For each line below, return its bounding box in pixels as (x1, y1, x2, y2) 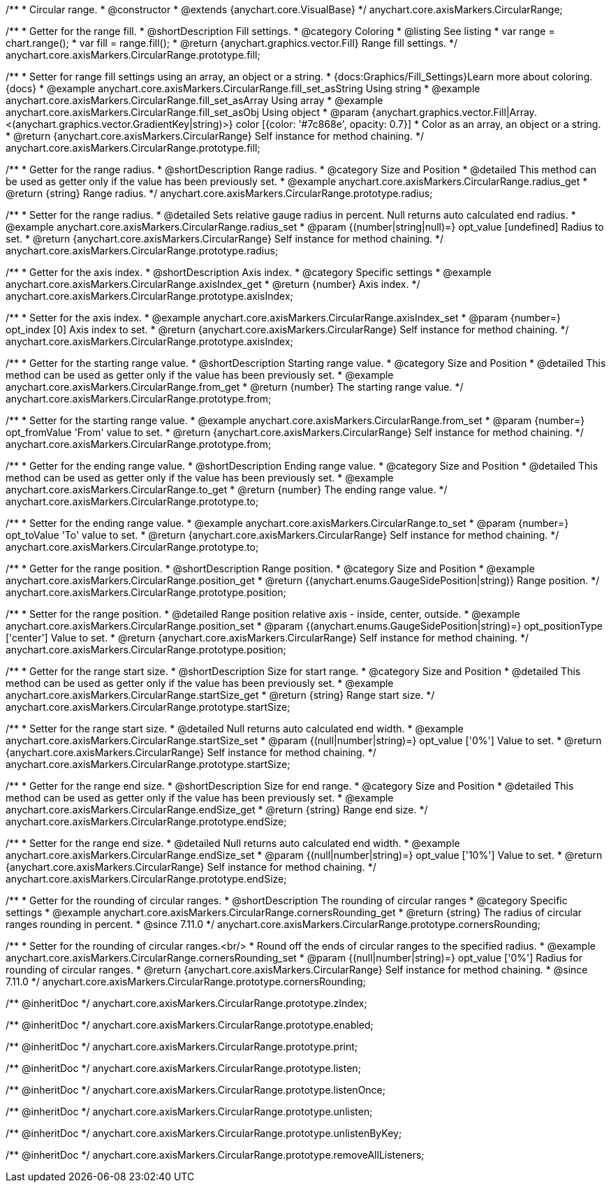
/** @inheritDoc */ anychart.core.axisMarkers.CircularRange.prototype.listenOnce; (6, 1084, 385, 1096)
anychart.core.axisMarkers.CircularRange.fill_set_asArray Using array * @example (6, 94, 383, 106)
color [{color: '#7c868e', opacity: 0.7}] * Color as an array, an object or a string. (235, 118, 601, 130)
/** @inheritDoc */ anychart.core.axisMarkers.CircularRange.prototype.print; (6, 1041, 358, 1052)
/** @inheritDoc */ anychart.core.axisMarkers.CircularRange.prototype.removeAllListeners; (6, 1149, 425, 1161)
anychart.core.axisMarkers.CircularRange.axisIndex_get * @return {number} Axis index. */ (6, 278, 420, 290)
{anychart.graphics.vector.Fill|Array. (371, 106, 537, 118)
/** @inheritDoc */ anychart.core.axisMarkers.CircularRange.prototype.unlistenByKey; (6, 1127, 402, 1139)
